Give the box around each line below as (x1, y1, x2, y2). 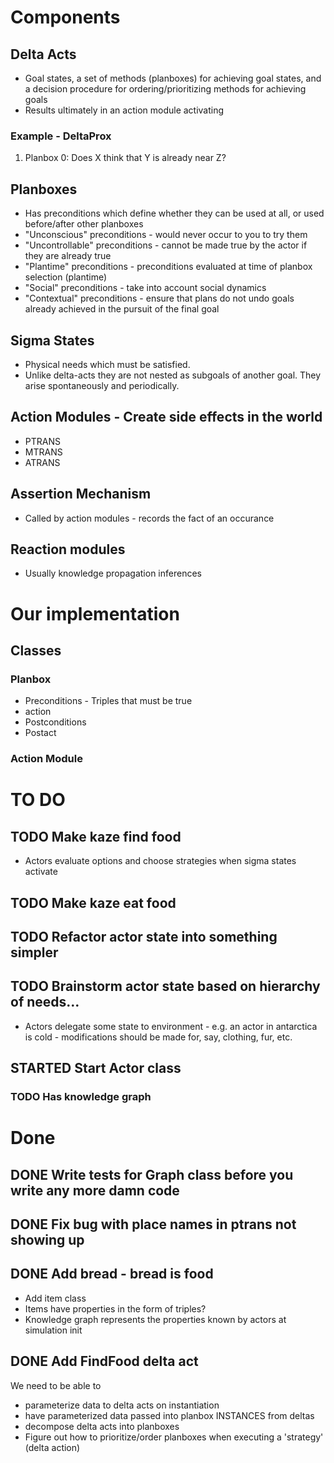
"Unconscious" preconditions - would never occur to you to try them (24, 229, 308, 241)
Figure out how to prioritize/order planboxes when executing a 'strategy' (24, 1431, 324, 1443)
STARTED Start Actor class (10, 1060, 182, 1077)
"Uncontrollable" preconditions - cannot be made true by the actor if (24, 239, 308, 251)
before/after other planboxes (24, 218, 144, 230)
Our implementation (10, 602, 180, 625)
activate (24, 866, 58, 878)
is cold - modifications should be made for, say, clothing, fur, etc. (24, 1031, 293, 1043)
